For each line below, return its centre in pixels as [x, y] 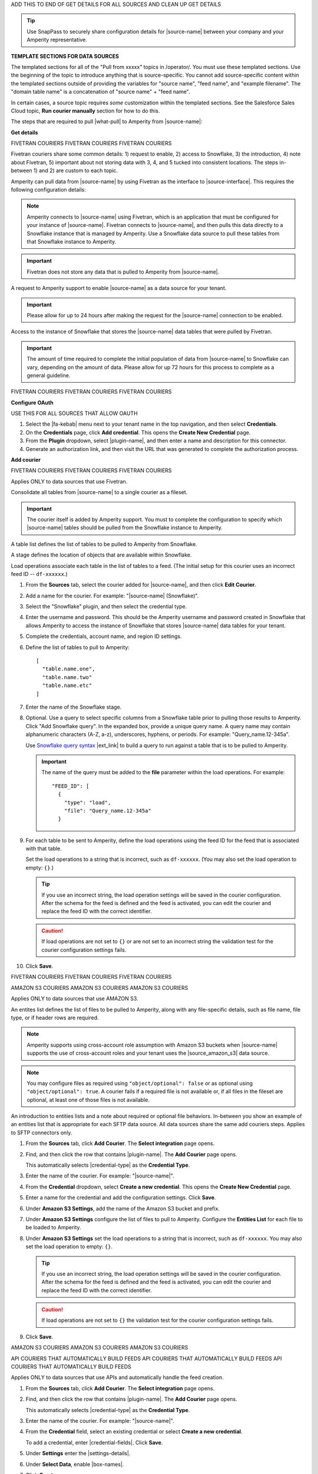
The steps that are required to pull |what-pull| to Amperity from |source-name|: [107, 121]
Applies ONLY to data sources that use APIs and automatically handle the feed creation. [117, 1377]
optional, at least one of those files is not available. [88, 1100]
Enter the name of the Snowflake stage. [74, 707]
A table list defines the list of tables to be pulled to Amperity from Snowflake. [104, 544]
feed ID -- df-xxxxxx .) [39, 574]
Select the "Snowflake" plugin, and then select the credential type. [106, 607]
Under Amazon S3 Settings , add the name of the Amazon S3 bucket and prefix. [123, 1208]
